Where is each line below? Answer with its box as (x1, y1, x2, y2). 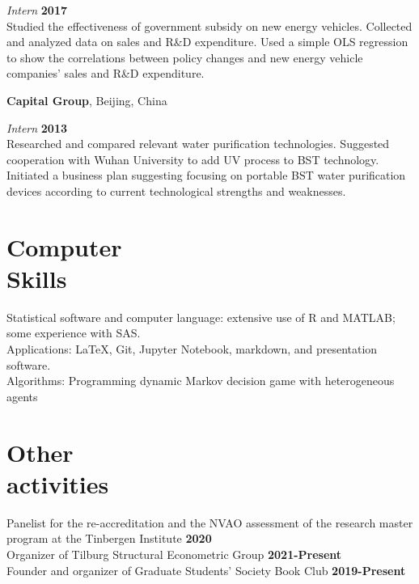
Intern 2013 (6, 119, 68, 136)
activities (6, 467, 109, 500)
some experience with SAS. (6, 324, 141, 341)
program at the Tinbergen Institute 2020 (6, 530, 212, 547)
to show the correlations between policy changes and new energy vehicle (6, 49, 363, 66)
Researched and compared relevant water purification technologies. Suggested (6, 135, 390, 152)
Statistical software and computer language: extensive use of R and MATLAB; (6, 308, 396, 325)
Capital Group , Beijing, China (6, 91, 167, 108)
